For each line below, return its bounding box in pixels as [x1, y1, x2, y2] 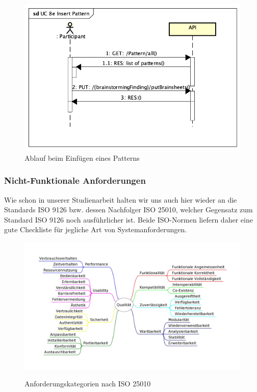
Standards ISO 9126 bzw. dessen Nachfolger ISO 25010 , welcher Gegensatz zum [4, 204, 253, 215]
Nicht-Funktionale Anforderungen [4, 174, 146, 187]
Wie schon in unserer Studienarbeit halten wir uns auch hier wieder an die [4, 194, 237, 205]
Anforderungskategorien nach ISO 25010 [24, 378, 151, 388]
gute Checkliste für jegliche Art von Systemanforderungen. [4, 224, 187, 235]
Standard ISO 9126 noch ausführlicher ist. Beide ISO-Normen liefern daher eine [4, 214, 253, 225]
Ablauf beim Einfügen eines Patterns [24, 152, 140, 163]
